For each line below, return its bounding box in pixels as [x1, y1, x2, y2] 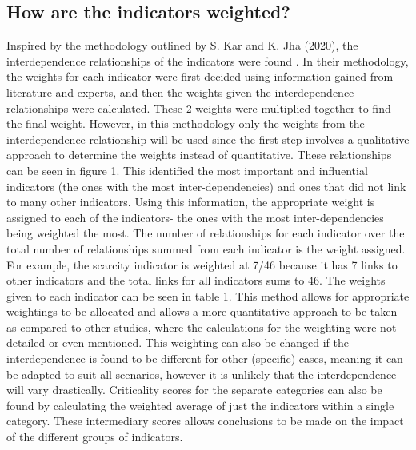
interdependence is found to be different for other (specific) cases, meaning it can [6, 350, 403, 367]
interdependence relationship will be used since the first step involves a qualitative [6, 130, 410, 147]
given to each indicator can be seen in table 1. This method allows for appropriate [6, 287, 410, 304]
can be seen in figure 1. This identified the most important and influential [6, 161, 368, 178]
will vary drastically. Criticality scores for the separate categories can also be [6, 381, 382, 398]
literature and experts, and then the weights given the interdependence [6, 83, 354, 100]
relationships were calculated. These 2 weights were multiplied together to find [6, 99, 391, 116]
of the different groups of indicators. [6, 428, 183, 445]
